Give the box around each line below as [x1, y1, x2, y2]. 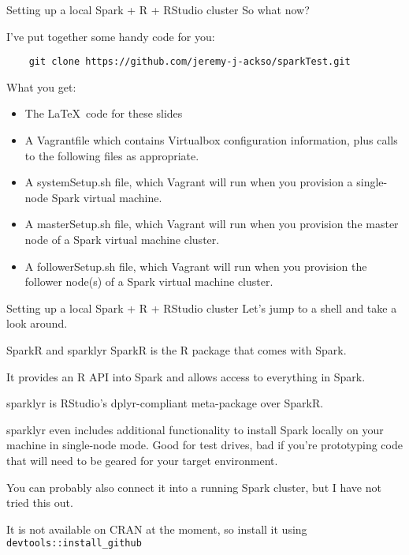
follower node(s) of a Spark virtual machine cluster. [24, 273, 273, 290]
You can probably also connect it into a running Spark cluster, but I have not [6, 478, 381, 495]
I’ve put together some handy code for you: [6, 28, 215, 44]
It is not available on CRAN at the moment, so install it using [6, 520, 307, 537]
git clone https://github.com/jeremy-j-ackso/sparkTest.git [28, 56, 351, 68]
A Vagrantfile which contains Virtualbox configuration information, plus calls [24, 132, 398, 148]
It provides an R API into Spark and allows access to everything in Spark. [6, 368, 366, 384]
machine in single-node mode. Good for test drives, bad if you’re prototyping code [6, 437, 403, 453]
